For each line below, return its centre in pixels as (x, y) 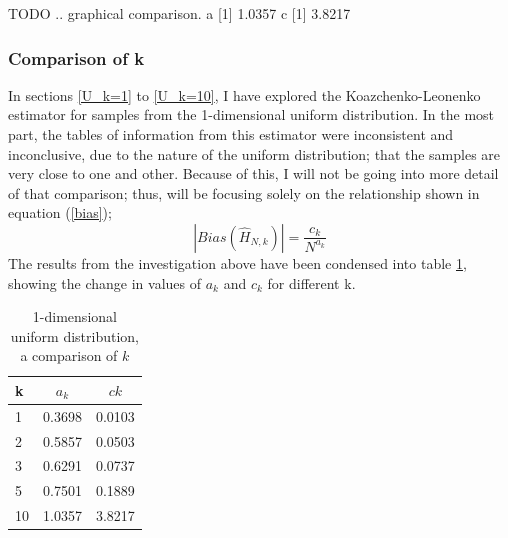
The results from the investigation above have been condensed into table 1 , (237, 262)
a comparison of (69, 355)
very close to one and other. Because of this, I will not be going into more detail (253, 173)
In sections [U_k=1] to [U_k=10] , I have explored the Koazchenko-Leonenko (244, 94)
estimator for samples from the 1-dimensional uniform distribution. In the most (251, 114)
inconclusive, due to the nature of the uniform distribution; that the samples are (254, 153)
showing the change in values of (105, 282)
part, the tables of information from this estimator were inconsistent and (231, 134)
